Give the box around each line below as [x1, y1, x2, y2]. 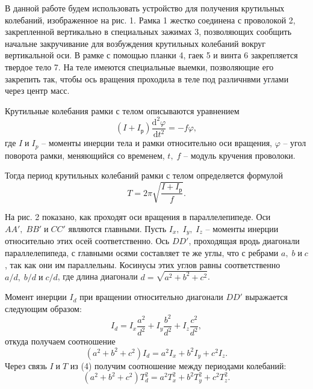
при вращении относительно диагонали [79, 290, 223, 303]
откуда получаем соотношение [5, 335, 116, 348]
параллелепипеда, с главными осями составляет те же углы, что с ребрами [5, 247, 279, 259]
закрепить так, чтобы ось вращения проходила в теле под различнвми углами [5, 72, 289, 85]
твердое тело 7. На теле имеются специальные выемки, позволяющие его [5, 60, 274, 73]
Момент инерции [5, 290, 67, 303]
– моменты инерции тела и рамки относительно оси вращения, [42, 136, 272, 149]
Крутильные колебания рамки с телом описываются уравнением [5, 104, 240, 117]
